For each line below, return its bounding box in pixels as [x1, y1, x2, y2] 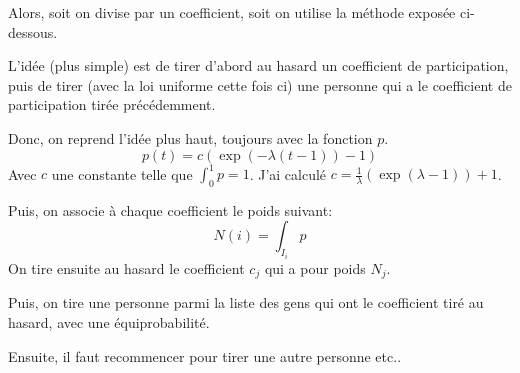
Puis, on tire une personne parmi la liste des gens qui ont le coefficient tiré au [8, 292, 484, 313]
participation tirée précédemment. [8, 94, 216, 115]
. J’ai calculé [249, 163, 327, 184]
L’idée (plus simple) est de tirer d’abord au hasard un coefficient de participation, [8, 55, 509, 76]
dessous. [8, 21, 58, 42]
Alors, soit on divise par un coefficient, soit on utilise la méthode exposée [8, 2, 456, 22]
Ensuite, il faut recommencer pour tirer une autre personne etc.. [8, 345, 402, 366]
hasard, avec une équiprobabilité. [8, 311, 210, 332]
